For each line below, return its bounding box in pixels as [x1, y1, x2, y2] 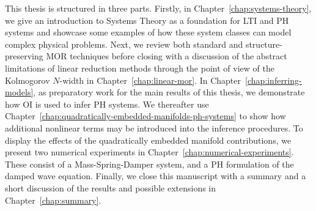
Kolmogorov [5, 73, 50, 86]
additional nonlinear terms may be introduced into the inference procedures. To [5, 121, 303, 134]
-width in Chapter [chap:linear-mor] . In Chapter [59, 73, 241, 86]
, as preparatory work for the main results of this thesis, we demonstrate [33, 86, 305, 98]
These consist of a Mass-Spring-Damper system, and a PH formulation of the [5, 157, 294, 170]
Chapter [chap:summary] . [5, 193, 101, 206]
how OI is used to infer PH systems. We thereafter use [5, 97, 209, 110]
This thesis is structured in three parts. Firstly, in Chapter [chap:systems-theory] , [5, 2, 312, 14]
